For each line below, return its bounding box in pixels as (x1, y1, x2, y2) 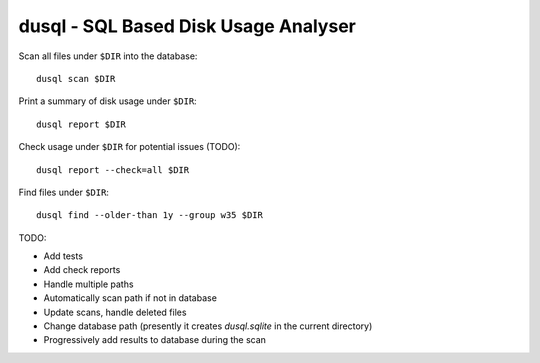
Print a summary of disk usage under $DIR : (18, 95, 197, 107)
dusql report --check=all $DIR (36, 164, 190, 175)
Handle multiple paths (43, 278, 134, 290)
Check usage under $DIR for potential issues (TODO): (18, 141, 241, 153)
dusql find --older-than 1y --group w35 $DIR (36, 210, 264, 221)
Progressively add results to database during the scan (43, 334, 267, 346)
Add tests (43, 250, 84, 262)
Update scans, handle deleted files (43, 306, 187, 318)
